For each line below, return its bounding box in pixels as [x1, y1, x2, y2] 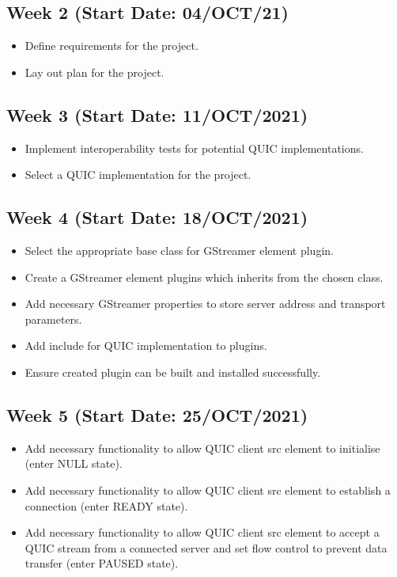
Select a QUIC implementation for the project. [25, 166, 251, 183]
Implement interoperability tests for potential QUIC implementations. [25, 139, 364, 156]
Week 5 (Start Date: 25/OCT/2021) [6, 402, 308, 427]
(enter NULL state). [25, 455, 123, 472]
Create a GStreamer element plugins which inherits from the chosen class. [25, 268, 384, 285]
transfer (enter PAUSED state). [25, 555, 179, 571]
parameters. [25, 310, 82, 327]
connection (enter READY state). [25, 497, 188, 514]
